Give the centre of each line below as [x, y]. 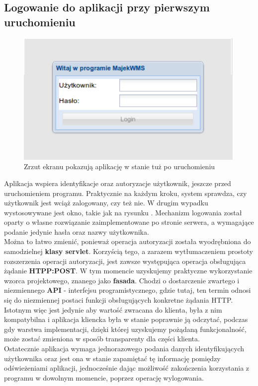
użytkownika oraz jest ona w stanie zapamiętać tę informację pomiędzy [112, 358]
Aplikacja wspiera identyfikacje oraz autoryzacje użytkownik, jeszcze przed [118, 183]
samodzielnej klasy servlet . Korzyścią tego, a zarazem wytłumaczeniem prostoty [129, 251]
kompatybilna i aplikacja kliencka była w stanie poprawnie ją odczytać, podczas [126, 319]
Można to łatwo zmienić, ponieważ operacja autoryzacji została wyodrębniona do [128, 241]
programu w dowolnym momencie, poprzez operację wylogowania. [104, 377]
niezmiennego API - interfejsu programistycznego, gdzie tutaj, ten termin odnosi [128, 290]
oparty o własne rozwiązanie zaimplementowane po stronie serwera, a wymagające [129, 222]
